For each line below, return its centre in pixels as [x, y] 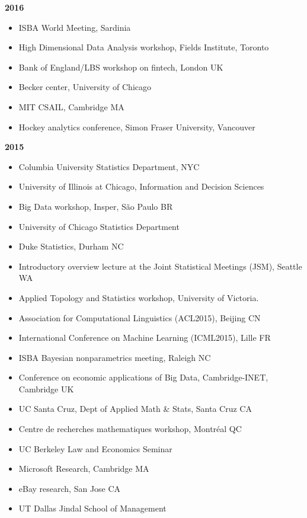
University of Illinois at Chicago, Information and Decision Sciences [141, 186]
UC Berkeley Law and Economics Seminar [95, 448]
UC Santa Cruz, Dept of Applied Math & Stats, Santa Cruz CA [135, 409]
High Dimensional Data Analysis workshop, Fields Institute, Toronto [144, 47]
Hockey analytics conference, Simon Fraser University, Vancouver [137, 127]
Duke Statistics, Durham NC [71, 246]
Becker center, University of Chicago [85, 87]
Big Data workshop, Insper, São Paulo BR [96, 206]
